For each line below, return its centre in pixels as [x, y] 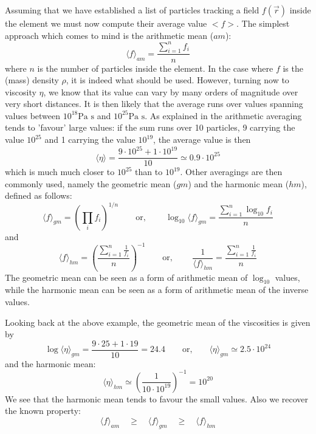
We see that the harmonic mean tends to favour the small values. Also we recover [157, 398]
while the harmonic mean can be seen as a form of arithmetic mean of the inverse [157, 290]
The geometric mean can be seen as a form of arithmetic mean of [126, 277]
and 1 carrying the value [90, 139]
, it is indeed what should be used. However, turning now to [177, 80]
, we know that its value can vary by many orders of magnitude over [171, 91]
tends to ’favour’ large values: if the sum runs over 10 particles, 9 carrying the [150, 127]
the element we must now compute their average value [106, 23]
